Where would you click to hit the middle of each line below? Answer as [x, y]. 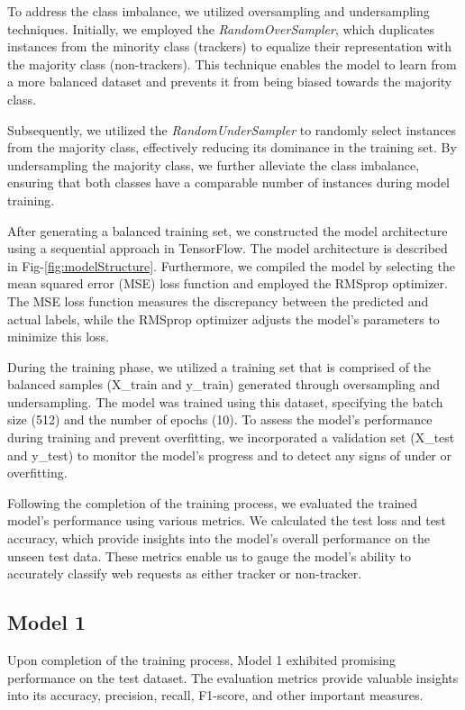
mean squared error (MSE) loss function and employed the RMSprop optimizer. [228, 283]
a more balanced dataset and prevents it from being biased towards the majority [230, 82]
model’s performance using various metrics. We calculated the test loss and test [227, 520]
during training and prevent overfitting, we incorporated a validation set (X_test [231, 437]
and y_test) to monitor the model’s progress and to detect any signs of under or [229, 455]
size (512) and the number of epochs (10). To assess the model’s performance [220, 419]
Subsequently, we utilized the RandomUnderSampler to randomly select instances [232, 129]
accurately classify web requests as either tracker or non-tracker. [185, 573]
